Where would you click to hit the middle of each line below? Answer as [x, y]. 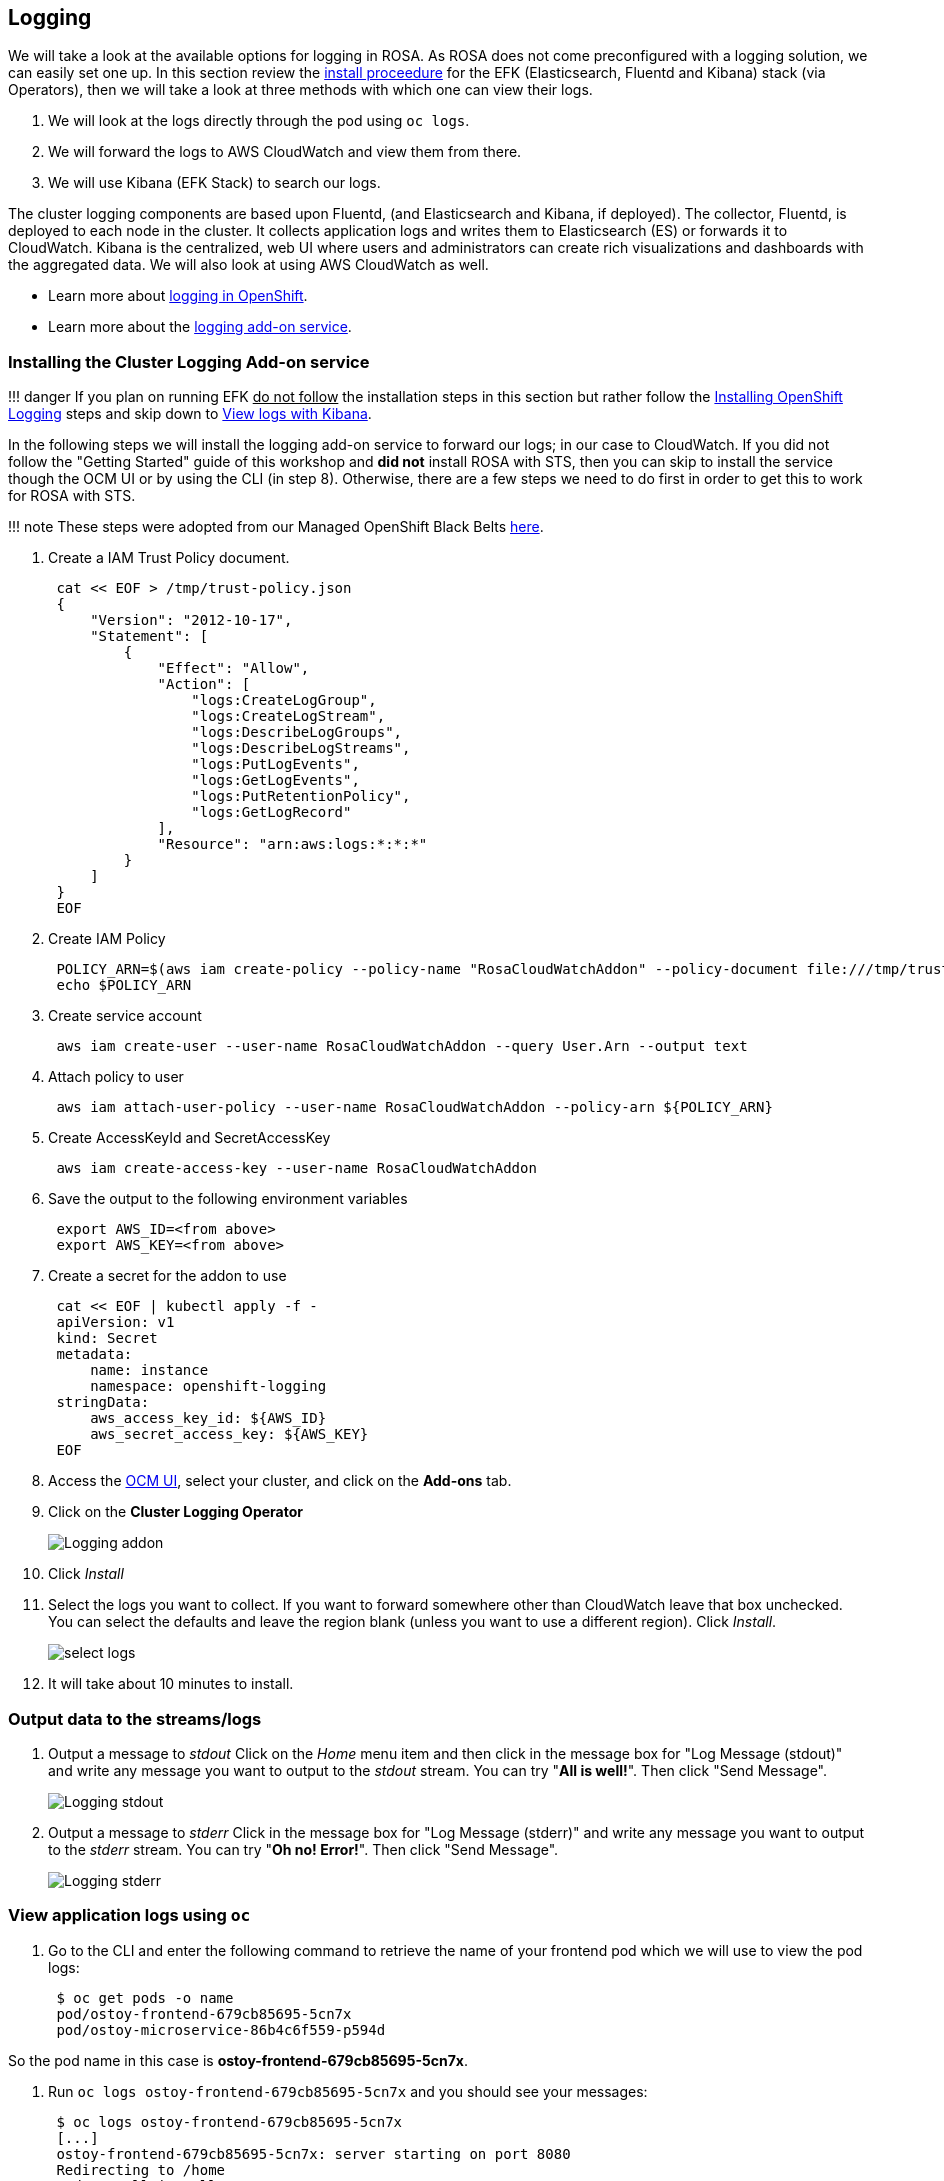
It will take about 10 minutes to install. [171, 1684]
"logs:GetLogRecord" [271, 812]
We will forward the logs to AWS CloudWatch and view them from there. [285, 152]
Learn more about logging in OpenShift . [178, 296]
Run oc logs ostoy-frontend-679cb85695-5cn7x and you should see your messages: [348, 2091]
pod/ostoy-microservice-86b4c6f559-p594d [221, 2029]
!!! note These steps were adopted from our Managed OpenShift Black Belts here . [276, 527]
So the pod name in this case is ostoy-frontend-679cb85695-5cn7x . [238, 2060]
